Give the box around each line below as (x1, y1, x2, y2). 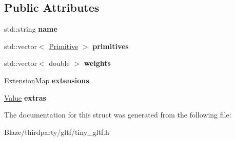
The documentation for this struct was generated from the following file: (4, 109, 231, 120)
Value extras (4, 92, 46, 103)
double (49, 58, 70, 68)
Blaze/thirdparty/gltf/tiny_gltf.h (4, 126, 109, 137)
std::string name (4, 24, 57, 34)
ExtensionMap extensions (4, 75, 89, 85)
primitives (92, 40, 129, 51)
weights (84, 58, 111, 68)
